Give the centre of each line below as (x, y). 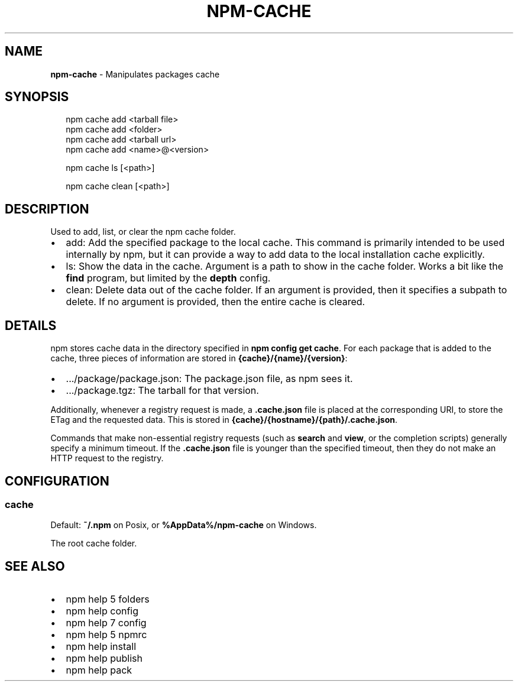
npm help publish (104, 659)
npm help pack (99, 670)
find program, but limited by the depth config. (168, 278)
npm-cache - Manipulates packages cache (135, 74)
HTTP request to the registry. (107, 458)
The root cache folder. (94, 543)
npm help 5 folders (108, 599)
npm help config (102, 611)
